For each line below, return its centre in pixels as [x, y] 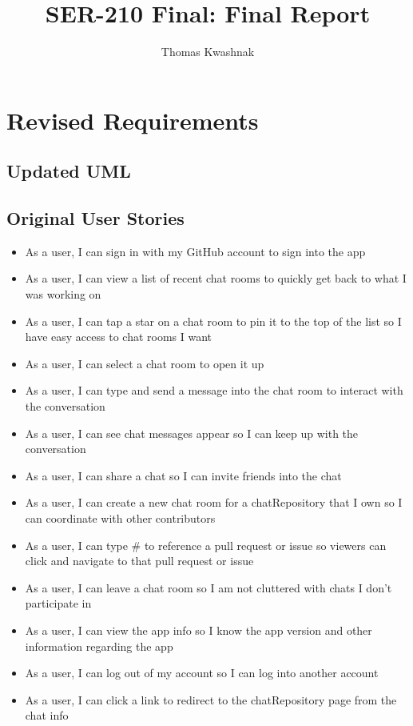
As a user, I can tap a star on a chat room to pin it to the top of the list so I [213, 321]
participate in [58, 603]
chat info [47, 715]
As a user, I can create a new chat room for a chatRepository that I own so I [214, 502]
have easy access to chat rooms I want [119, 337]
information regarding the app [99, 646]
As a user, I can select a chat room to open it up [145, 363]
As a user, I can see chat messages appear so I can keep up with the [192, 433]
